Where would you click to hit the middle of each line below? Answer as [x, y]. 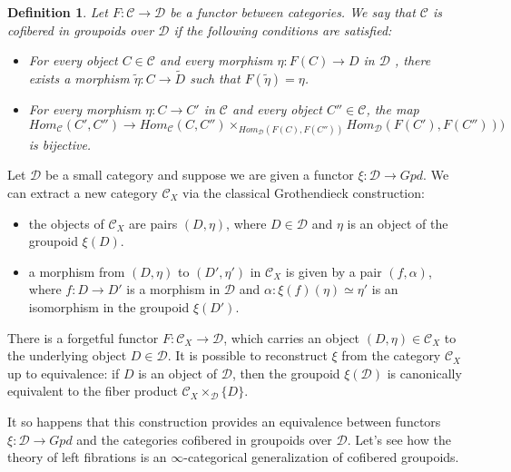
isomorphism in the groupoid [109, 306]
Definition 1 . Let [58, 12]
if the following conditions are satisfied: [283, 29]
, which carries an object [292, 337]
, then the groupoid [286, 373]
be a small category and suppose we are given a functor [199, 175]
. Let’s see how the [399, 439]
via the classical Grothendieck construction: [304, 192]
